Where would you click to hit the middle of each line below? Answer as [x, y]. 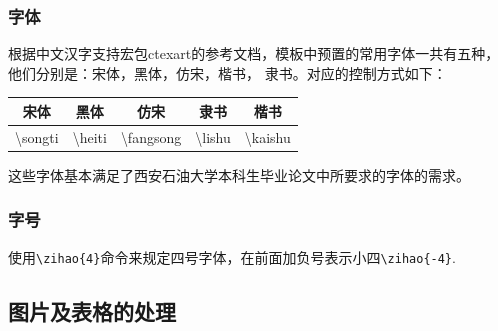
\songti [37, 136]
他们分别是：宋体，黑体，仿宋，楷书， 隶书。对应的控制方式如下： [227, 72]
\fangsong [151, 136]
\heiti [89, 136]
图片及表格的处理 [92, 310]
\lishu [213, 136]
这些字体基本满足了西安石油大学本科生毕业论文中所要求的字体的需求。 [239, 174]
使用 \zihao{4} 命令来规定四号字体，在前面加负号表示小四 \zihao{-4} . [232, 256]
